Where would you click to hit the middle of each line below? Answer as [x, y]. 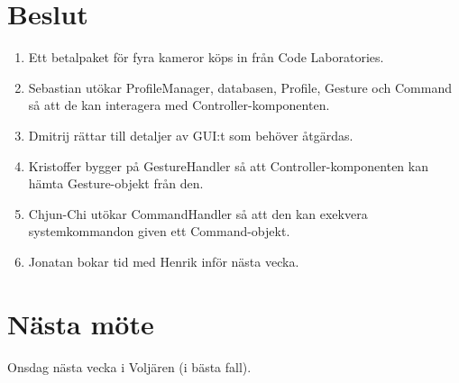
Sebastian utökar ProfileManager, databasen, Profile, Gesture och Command [240, 87]
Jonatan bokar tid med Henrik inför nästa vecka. [164, 261]
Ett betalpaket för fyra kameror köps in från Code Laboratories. [206, 57]
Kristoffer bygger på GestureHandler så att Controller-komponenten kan [228, 165]
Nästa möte [81, 323]
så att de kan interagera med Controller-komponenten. [179, 105]
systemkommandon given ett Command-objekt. [159, 231]
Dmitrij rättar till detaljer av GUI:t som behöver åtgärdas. [191, 135]
